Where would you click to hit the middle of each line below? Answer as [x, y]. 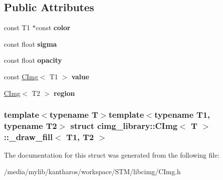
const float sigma [30, 44]
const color [53, 27]
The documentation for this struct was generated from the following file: [112, 155]
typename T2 [30, 126]
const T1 [17, 27]
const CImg [21, 76]
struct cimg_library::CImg [124, 126]
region [64, 93]
